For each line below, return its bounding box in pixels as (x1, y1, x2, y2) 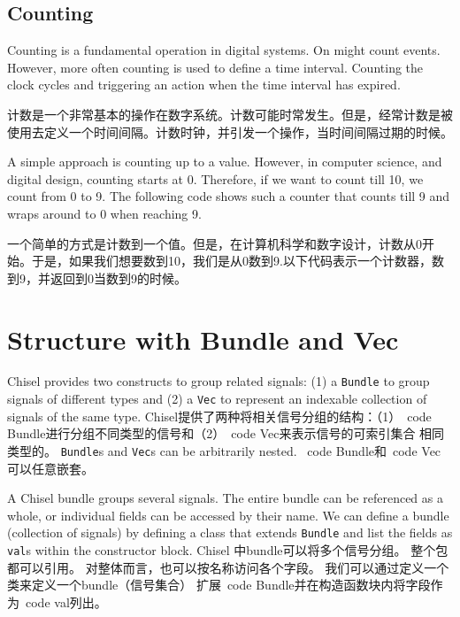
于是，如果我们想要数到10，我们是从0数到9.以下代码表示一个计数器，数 (31, 251, 444, 270)
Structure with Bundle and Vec (7, 320, 399, 357)
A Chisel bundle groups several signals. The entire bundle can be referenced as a (7, 489, 443, 507)
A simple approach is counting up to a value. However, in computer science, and (7, 152, 442, 171)
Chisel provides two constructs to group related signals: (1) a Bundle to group (7, 372, 430, 390)
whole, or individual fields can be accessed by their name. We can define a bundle (7, 505, 449, 524)
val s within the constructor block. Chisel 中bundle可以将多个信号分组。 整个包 (7, 541, 448, 559)
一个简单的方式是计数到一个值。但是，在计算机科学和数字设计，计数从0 (7, 234, 422, 252)
